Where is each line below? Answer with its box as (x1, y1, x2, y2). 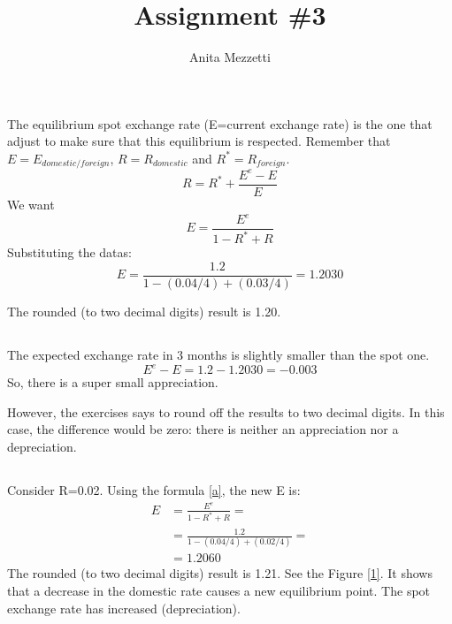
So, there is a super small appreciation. (7, 373, 218, 392)
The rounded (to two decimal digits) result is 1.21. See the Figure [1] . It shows (7, 564, 433, 582)
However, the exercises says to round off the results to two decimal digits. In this (7, 402, 445, 421)
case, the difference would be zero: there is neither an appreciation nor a (7, 420, 399, 438)
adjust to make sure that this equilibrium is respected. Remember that (7, 132, 391, 150)
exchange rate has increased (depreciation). (7, 598, 241, 617)
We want (7, 194, 55, 213)
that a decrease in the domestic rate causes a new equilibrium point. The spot (7, 581, 431, 599)
